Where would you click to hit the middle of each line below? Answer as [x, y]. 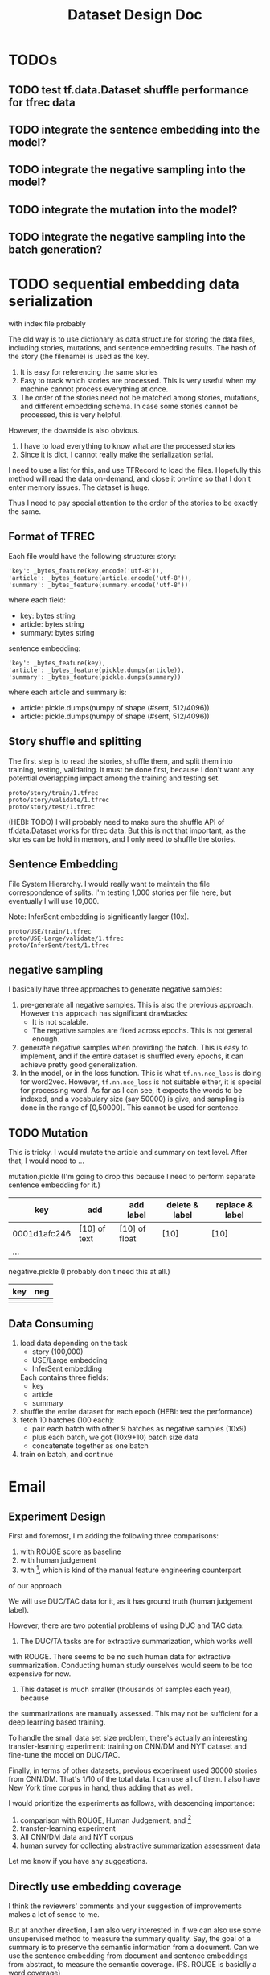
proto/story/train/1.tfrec [53, 793]
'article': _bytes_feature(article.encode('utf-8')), [100, 578]
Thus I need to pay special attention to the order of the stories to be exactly [133, 503]
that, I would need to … [46, 1161]
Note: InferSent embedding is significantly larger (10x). [99, 917]
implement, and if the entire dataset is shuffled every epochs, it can [131, 1056]
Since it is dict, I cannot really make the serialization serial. [117, 455]
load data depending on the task [74, 1343]
